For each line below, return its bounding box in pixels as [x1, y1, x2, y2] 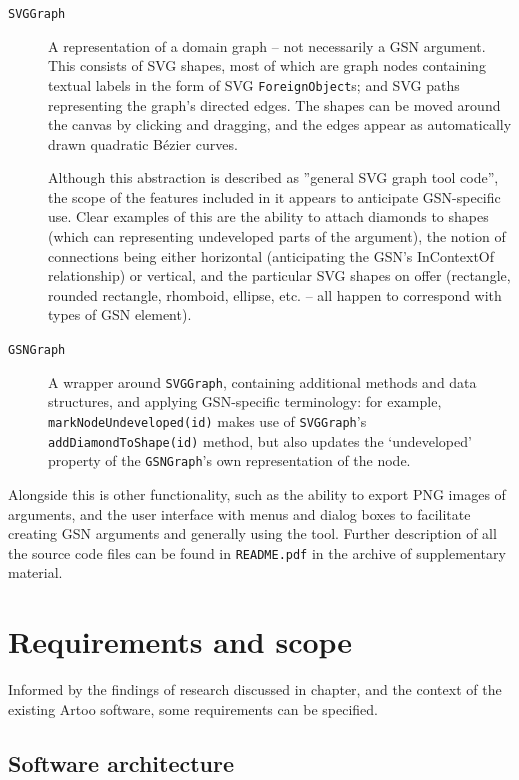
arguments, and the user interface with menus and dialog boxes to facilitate [8, 503, 471, 524]
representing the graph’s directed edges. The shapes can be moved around [48, 94, 501, 115]
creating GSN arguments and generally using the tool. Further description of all [8, 523, 497, 544]
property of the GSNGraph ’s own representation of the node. [48, 450, 411, 471]
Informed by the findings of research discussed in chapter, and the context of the [8, 679, 502, 700]
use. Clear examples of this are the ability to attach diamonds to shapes [48, 206, 489, 227]
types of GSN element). [48, 304, 192, 325]
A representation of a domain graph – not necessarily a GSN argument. [48, 35, 486, 56]
